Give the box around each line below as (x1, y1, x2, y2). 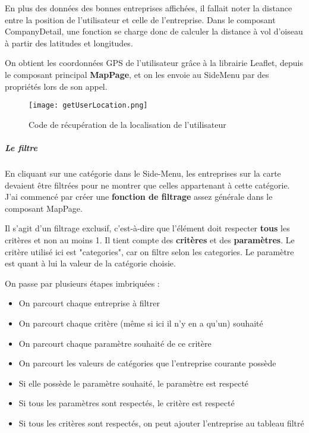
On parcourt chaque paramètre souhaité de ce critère (18, 337, 212, 349)
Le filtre (5, 142, 37, 153)
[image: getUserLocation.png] (29, 101, 148, 110)
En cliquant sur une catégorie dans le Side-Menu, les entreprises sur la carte (5, 167, 281, 179)
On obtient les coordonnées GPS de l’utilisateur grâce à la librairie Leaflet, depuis (5, 57, 303, 69)
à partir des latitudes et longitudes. (5, 36, 133, 49)
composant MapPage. (5, 202, 83, 214)
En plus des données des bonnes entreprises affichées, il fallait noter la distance (5, 2, 292, 14)
